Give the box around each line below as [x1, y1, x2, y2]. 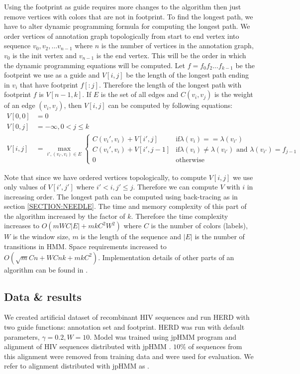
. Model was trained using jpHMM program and [90, 331, 237, 342]
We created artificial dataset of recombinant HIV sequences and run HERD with [4, 312, 250, 322]
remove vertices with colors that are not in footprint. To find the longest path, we [4, 11, 253, 21]
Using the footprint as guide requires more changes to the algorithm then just [4, 1, 241, 11]
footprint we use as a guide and [4, 70, 100, 80]
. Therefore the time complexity [131, 210, 228, 221]
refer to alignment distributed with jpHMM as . [4, 361, 149, 371]
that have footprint [19, 79, 78, 90]
